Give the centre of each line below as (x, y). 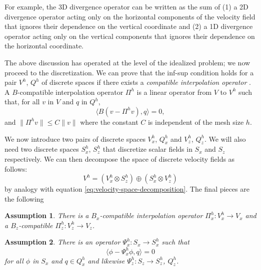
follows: (16, 168)
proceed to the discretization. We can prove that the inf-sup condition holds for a (129, 72)
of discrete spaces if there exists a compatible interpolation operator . (146, 82)
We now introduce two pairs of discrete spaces (75, 138)
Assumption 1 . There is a (47, 215)
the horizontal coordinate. (44, 46)
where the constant (109, 122)
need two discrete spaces (42, 149)
